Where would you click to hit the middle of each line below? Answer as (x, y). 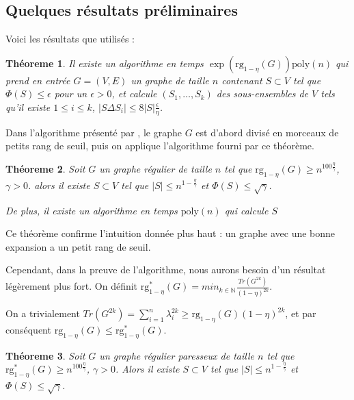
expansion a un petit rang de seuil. (78, 246)
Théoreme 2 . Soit (45, 168)
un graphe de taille (170, 80)
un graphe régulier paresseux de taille (177, 355)
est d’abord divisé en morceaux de (267, 132)
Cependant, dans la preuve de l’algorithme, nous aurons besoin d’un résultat (166, 270)
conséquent (28, 329)
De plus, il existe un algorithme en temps (92, 210)
